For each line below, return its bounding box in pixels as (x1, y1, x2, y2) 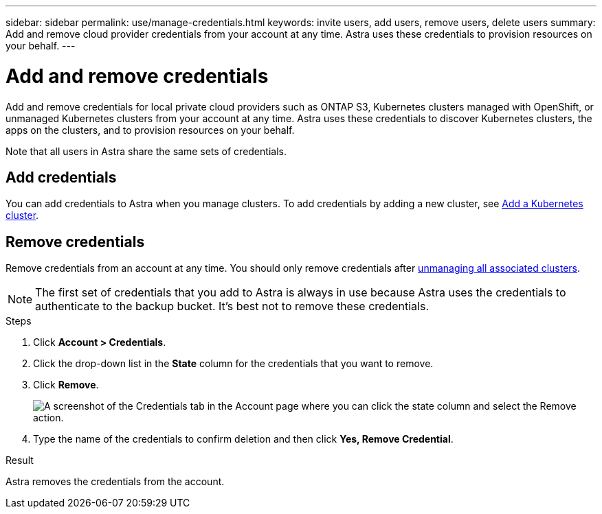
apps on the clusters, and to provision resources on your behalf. (5, 124, 295, 136)
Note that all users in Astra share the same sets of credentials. (5, 145, 287, 157)
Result (5, 454, 34, 467)
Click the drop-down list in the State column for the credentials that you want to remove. (33, 358, 434, 370)
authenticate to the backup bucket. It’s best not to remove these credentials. (35, 299, 430, 314)
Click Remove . (33, 379, 99, 391)
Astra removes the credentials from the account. (5, 476, 225, 488)
